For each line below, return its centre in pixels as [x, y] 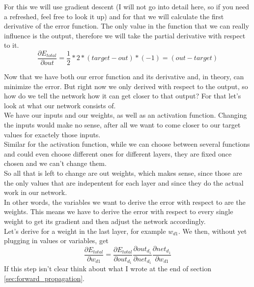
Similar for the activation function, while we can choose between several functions [127, 144]
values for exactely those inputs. [52, 134]
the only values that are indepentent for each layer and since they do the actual [124, 182]
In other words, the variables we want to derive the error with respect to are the [125, 202]
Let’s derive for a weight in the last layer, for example [85, 231]
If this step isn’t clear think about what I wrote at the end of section [108, 269]
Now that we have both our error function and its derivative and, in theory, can [124, 77]
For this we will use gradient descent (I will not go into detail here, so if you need [127, 6]
